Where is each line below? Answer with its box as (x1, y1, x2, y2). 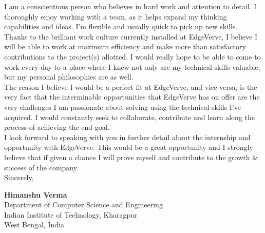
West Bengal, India (4, 219, 64, 230)
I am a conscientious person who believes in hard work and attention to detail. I (4, 1, 257, 11)
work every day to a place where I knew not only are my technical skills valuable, (4, 61, 260, 72)
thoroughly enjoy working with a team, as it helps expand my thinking (4, 11, 227, 22)
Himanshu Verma (4, 189, 67, 200)
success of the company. (4, 162, 79, 172)
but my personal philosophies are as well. (4, 71, 134, 82)
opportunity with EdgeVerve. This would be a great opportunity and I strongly (4, 142, 253, 152)
